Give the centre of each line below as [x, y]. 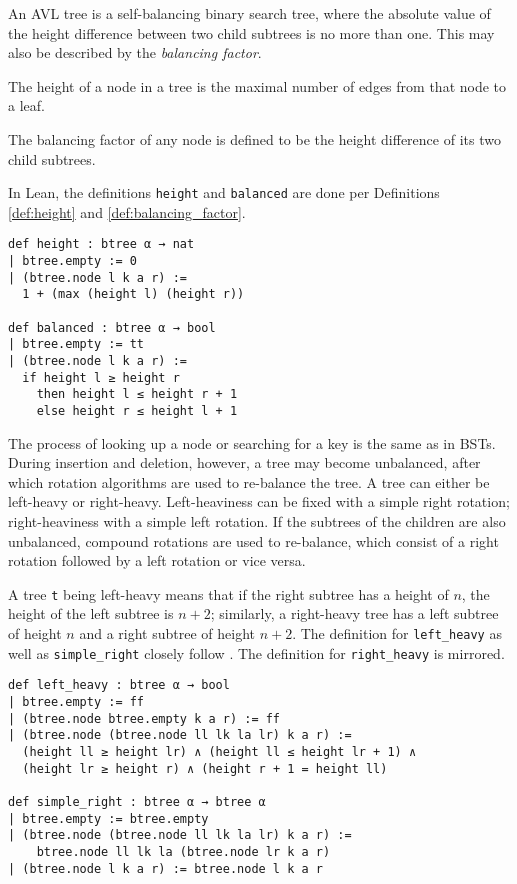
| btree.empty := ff [76, 702]
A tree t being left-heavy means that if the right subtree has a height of [228, 593]
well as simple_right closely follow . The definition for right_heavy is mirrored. [256, 652]
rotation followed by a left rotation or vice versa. [157, 560]
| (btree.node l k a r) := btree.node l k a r [165, 868]
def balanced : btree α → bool [112, 327]
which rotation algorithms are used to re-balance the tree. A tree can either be [249, 481]
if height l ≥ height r [101, 377]
